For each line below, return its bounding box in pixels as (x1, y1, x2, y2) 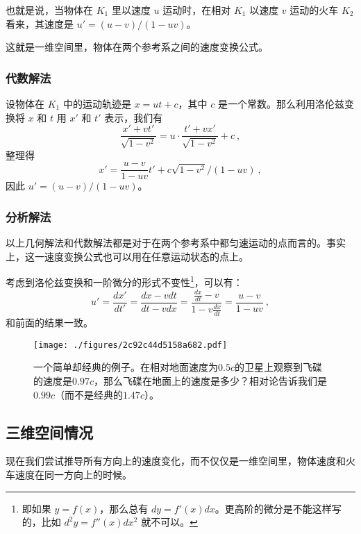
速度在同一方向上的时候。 (15, 467, 132, 481)
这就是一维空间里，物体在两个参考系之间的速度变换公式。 (6, 40, 268, 54)
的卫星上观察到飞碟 (234, 360, 322, 374)
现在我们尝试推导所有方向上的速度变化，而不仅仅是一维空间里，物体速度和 (6, 453, 346, 468)
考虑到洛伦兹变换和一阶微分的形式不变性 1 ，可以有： (6, 273, 243, 289)
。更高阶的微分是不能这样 (215, 501, 332, 515)
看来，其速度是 (6, 16, 74, 31)
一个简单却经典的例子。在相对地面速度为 (33, 360, 218, 374)
